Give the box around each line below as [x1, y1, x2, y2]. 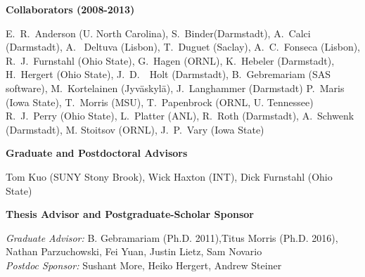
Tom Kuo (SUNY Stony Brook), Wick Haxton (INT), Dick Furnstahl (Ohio [6, 169, 333, 183]
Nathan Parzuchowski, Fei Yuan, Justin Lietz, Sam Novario [6, 244, 262, 259]
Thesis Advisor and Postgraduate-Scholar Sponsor [6, 207, 254, 221]
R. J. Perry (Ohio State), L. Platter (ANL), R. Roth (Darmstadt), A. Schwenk [6, 108, 354, 123]
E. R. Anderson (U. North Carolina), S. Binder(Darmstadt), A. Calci [6, 25, 311, 40]
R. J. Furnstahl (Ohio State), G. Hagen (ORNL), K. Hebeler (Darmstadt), [6, 53, 335, 67]
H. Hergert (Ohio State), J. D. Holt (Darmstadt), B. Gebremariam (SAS [6, 67, 331, 82]
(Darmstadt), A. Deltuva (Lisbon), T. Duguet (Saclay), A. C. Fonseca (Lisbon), [6, 39, 360, 54]
